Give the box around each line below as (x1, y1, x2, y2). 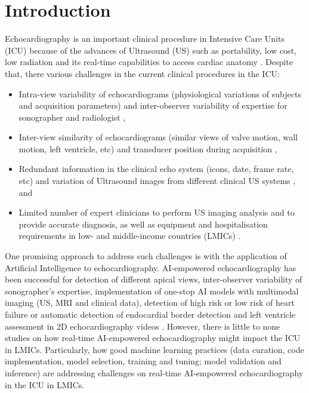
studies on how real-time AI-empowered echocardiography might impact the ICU (5, 331, 301, 344)
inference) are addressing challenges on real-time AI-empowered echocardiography (5, 366, 304, 379)
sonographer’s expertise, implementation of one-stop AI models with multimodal (5, 284, 299, 297)
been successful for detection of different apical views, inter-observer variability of (5, 273, 302, 285)
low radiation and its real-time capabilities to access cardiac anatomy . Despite (5, 56, 293, 68)
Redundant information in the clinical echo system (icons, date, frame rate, (18, 162, 294, 175)
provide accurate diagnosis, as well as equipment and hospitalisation (18, 217, 268, 230)
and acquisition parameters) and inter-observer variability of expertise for (18, 99, 288, 112)
